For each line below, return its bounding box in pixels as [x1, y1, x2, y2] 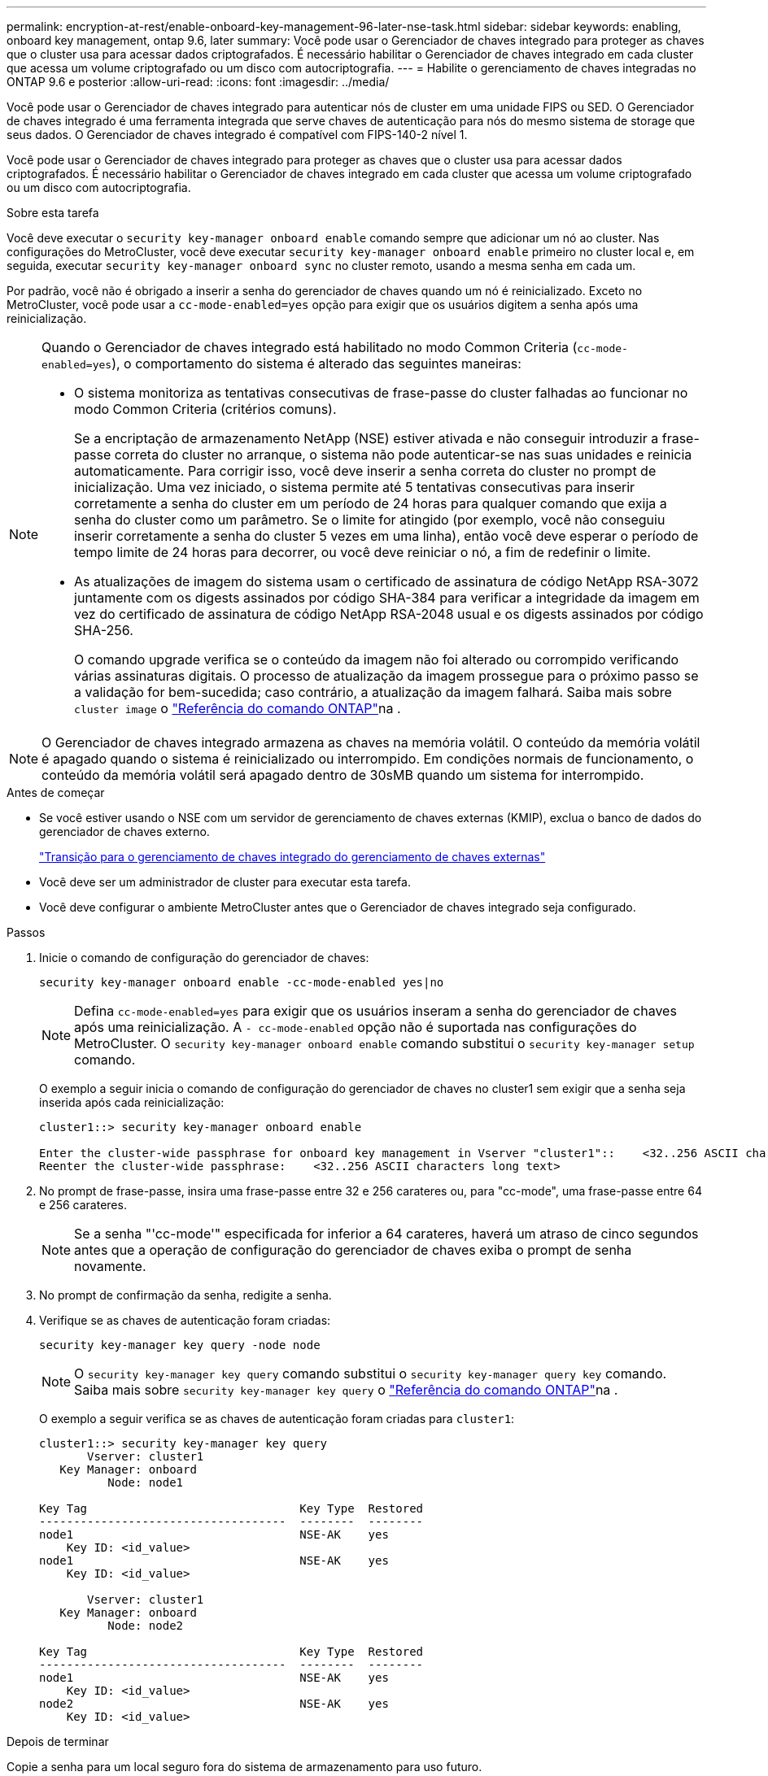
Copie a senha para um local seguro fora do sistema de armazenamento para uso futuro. [7, 1760, 482, 1774]
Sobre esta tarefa [7, 206, 99, 220]
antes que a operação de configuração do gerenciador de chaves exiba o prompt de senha [74, 1242, 632, 1258]
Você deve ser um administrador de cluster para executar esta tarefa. [39, 875, 411, 889]
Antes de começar [7, 786, 105, 799]
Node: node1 [107, 1476, 184, 1489]
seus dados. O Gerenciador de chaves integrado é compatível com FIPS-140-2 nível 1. [7, 128, 468, 141]
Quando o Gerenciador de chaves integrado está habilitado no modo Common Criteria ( [41, 339, 578, 355]
